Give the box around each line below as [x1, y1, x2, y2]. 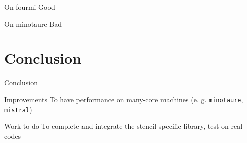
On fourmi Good [4, 2, 55, 12]
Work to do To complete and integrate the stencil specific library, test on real [4, 121, 243, 131]
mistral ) [4, 104, 32, 114]
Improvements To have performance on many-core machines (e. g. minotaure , [4, 94, 243, 104]
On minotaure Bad [4, 18, 62, 29]
